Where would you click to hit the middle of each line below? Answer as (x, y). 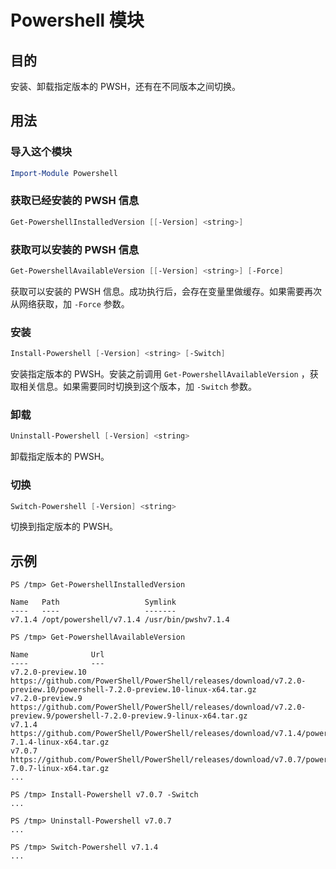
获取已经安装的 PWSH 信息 (75, 201)
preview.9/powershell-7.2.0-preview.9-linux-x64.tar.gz (129, 716)
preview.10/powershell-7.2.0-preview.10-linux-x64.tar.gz (133, 690)
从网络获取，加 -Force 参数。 (70, 303)
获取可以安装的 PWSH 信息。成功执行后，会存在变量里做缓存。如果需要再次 (166, 291)
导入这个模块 (41, 152)
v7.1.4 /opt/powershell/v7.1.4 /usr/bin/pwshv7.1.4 (120, 620)
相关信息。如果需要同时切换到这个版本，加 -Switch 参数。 (137, 387)
